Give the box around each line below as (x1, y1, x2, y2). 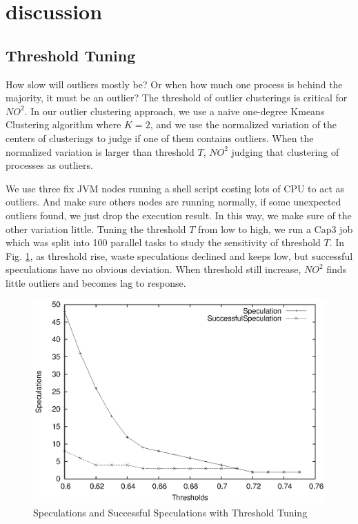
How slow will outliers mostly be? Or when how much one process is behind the (6, 77, 343, 91)
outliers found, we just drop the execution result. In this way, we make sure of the (6, 208, 352, 222)
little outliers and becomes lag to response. (6, 275, 186, 290)
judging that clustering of (231, 144, 339, 159)
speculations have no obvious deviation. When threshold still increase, (6, 262, 301, 276)
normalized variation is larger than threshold (6, 144, 195, 159)
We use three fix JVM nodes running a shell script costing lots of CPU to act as (6, 181, 345, 195)
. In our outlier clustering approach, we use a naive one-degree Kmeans (24, 103, 325, 118)
